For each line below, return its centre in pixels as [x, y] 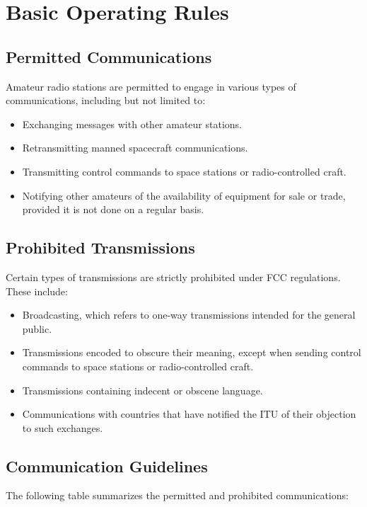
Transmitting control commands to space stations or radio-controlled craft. [184, 171]
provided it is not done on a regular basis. [113, 209]
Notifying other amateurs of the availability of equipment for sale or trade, [184, 195]
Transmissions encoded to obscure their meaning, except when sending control [192, 352]
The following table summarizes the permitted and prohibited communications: [177, 495]
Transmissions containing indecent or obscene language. [142, 390]
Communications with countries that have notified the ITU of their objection [189, 414]
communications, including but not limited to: [106, 100]
